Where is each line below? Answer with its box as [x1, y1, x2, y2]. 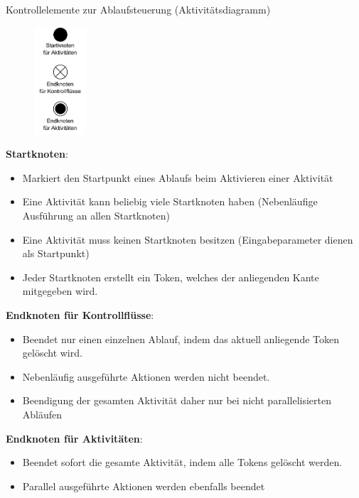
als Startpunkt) [22, 246, 90, 261]
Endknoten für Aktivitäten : [6, 431, 143, 445]
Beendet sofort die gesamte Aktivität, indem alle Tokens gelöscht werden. [22, 455, 343, 470]
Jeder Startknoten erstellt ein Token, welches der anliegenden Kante [22, 269, 319, 284]
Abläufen [22, 406, 63, 421]
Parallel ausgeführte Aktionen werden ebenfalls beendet [22, 478, 265, 493]
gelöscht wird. [22, 345, 82, 360]
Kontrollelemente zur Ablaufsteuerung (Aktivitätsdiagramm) [6, 2, 271, 16]
